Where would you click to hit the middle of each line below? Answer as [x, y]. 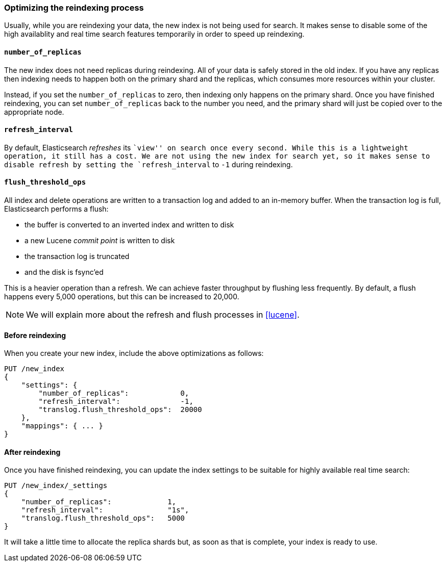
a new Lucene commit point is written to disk [100, 241]
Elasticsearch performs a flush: [56, 209]
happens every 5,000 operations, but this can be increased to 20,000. [122, 297]
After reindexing [32, 452]
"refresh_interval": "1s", [105, 510]
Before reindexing [35, 335]
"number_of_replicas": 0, [114, 393]
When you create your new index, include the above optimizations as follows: [134, 353]
